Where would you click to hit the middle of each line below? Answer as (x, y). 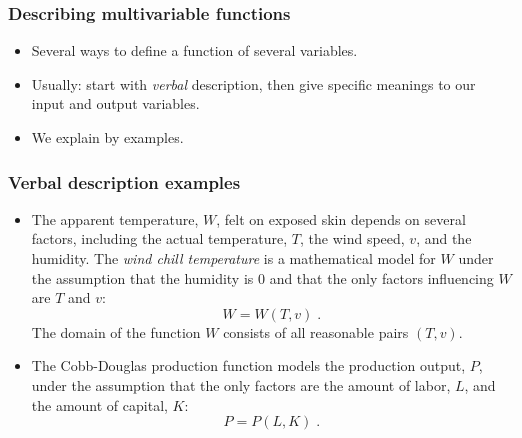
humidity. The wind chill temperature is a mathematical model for (233, 258)
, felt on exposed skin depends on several (341, 218)
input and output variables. (115, 103)
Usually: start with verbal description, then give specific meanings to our (253, 83)
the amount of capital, (99, 404)
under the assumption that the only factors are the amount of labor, (241, 384)
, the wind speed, (352, 238)
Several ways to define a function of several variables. (194, 50)
